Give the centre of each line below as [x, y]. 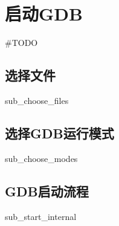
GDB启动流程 [47, 191]
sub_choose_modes [41, 158]
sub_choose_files [37, 100]
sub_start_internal [41, 216]
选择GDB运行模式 [59, 133]
